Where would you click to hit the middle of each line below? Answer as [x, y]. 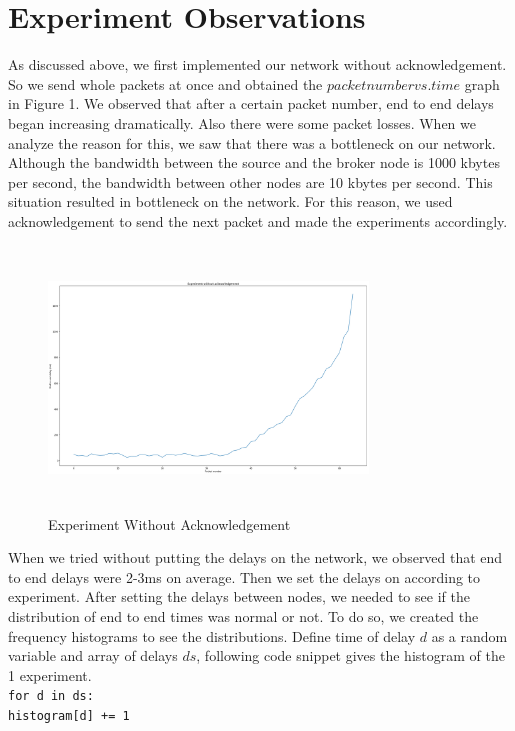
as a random [469, 635]
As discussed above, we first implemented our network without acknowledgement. [257, 64]
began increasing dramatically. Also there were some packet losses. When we [242, 122]
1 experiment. [50, 674]
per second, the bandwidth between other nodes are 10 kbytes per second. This [250, 181]
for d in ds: [51, 696]
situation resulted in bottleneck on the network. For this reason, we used [230, 201]
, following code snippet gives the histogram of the [350, 655]
